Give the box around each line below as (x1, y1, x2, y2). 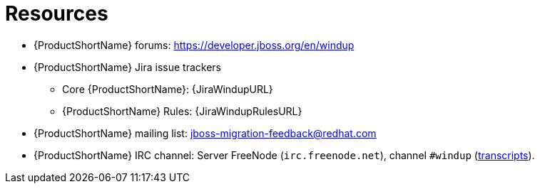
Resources (5, 1, 108, 26)
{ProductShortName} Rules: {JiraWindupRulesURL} (62, 104, 302, 117)
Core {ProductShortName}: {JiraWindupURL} (62, 82, 273, 95)
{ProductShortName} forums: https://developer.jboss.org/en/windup (34, 38, 355, 51)
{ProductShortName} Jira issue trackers (34, 60, 221, 73)
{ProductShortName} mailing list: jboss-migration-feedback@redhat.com (34, 126, 377, 139)
